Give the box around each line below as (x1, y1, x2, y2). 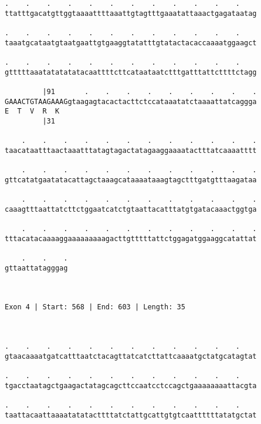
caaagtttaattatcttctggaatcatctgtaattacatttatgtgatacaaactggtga (5, 205, 257, 213)
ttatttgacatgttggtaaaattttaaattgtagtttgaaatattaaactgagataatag (5, 9, 257, 18)
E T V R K (5, 107, 60, 116)
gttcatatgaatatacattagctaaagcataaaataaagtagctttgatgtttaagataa (5, 175, 257, 184)
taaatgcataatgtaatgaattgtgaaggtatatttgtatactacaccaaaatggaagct (5, 38, 257, 47)
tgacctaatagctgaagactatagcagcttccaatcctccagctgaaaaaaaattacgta (5, 381, 257, 390)
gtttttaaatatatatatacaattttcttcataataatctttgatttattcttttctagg (5, 68, 257, 76)
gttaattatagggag (5, 263, 68, 272)
